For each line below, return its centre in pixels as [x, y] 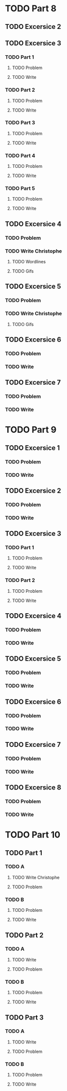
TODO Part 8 [31, 9]
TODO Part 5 [20, 188]
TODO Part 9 [31, 430]
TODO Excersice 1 [33, 448]
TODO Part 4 [20, 156]
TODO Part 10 [33, 835]
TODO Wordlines [29, 262]
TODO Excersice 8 [33, 788]
